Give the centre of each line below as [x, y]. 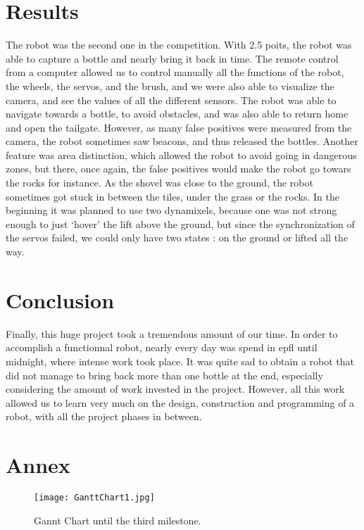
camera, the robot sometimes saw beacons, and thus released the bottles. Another [182, 141]
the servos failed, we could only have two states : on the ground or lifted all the [177, 238]
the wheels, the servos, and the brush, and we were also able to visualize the [170, 86]
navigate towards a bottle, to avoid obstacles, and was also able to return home [177, 114]
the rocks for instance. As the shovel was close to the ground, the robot [159, 183]
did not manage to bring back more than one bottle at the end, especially [164, 375]
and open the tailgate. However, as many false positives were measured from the [179, 127]
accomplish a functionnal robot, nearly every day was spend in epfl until [162, 347]
